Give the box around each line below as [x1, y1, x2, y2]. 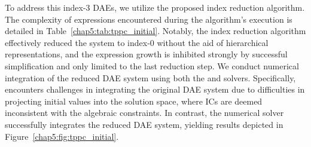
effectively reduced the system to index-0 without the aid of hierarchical [5, 36, 269, 48]
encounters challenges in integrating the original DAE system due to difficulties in [5, 83, 305, 96]
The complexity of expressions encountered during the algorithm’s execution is [5, 13, 292, 25]
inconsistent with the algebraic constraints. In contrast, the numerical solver [5, 106, 284, 119]
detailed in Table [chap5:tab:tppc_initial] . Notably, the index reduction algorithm [5, 24, 306, 37]
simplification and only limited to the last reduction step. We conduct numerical [5, 59, 299, 72]
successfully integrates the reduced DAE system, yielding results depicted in [5, 118, 283, 130]
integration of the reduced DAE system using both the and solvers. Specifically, [5, 71, 296, 84]
